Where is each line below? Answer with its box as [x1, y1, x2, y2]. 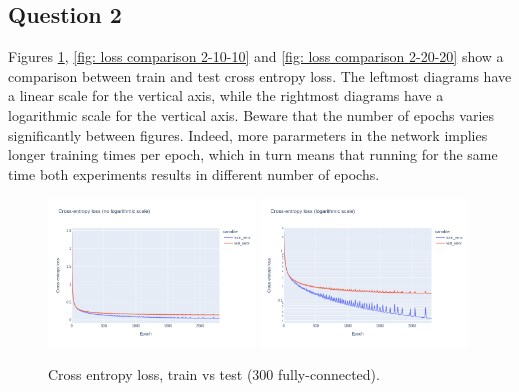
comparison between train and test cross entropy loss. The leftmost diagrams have [8, 65, 512, 86]
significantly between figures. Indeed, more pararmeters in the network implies [8, 124, 488, 145]
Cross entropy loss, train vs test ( [48, 364, 253, 385]
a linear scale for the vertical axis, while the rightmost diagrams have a [8, 85, 444, 106]
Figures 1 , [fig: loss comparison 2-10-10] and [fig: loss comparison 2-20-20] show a [8, 46, 504, 67]
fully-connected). [278, 364, 380, 385]
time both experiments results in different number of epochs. [8, 163, 380, 184]
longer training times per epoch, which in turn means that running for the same [8, 144, 498, 165]
